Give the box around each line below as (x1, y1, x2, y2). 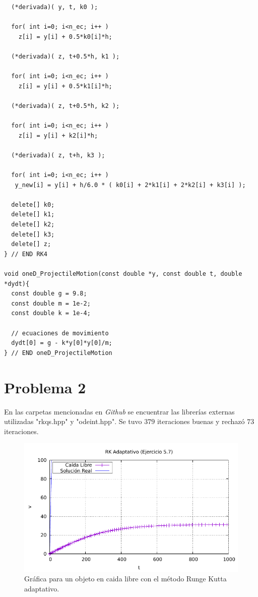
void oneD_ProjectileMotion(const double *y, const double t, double (4, 270, 242, 278)
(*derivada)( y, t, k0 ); (11, 4, 98, 11)
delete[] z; (11, 241, 51, 248)
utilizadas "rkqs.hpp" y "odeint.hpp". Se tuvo (4, 416, 142, 427)
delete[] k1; (11, 211, 55, 218)
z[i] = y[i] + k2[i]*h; (18, 132, 98, 139)
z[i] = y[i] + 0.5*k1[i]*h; (18, 82, 112, 90)
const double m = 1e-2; (11, 300, 91, 307)
